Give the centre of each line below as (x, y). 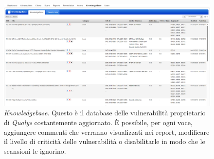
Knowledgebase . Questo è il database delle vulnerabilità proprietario (105, 113)
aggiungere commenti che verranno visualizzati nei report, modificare (107, 132)
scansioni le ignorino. (35, 151)
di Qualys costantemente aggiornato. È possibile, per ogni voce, (98, 122)
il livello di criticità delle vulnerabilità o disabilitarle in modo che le (105, 141)
